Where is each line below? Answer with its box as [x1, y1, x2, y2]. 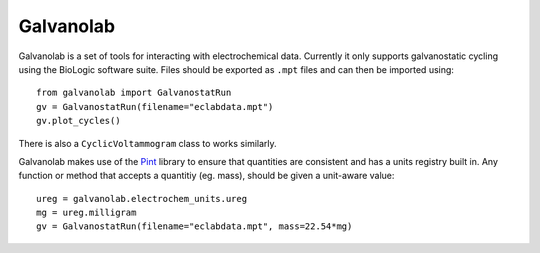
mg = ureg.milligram [36, 207, 137, 219]
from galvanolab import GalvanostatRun [36, 87, 232, 99]
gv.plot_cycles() [36, 115, 121, 127]
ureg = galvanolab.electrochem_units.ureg [36, 193, 248, 204]
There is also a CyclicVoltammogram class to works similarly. [18, 137, 277, 149]
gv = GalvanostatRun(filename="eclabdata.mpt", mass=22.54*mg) [36, 221, 353, 232]
